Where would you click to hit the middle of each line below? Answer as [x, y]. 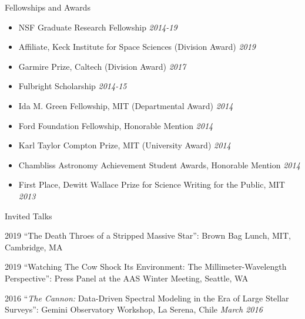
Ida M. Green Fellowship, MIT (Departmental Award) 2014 [126, 105]
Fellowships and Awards [48, 7]
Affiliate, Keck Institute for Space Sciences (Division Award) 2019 [137, 47]
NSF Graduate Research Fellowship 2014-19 [98, 27]
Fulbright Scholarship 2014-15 [73, 86]
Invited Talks [29, 216]
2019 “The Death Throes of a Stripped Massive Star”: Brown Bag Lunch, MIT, [148, 235]
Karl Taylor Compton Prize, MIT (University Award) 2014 [125, 145]
